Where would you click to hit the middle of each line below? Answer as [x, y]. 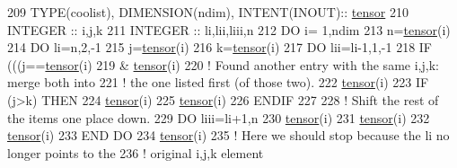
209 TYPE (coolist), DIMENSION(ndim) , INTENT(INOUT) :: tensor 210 [208, 12]
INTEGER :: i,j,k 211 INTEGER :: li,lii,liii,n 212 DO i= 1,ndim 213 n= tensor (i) [229, 29]
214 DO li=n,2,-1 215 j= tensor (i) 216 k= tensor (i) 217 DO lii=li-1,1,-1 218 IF [220, 47]
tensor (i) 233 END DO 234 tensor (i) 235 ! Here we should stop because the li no [228, 135]
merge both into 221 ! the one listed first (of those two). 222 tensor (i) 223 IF [218, 82]
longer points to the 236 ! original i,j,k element [136, 152]
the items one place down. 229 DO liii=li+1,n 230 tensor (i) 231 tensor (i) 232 [219, 117]
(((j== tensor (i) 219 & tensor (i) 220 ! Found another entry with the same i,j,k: [223, 64]
